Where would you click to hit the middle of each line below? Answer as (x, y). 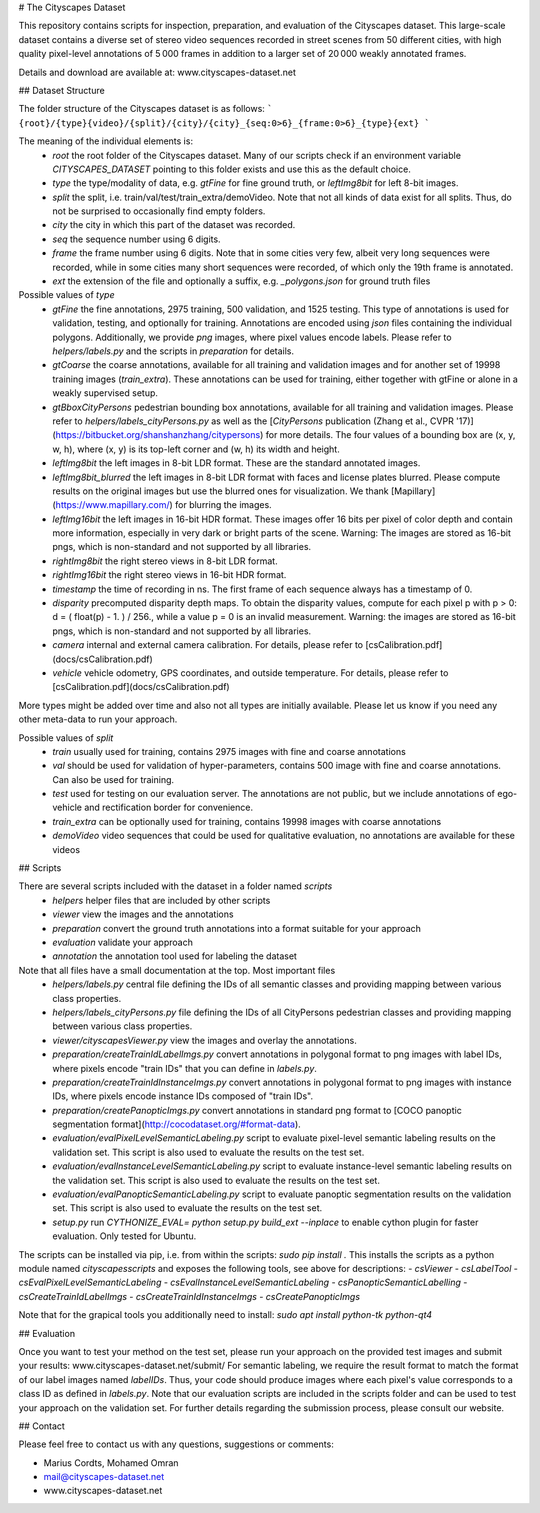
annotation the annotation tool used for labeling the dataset (174, 956)
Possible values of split (66, 737)
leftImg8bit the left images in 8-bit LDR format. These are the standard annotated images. (236, 463)
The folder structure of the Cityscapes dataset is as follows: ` (145, 109)
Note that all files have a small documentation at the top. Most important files (177, 970)
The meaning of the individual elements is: (106, 141)
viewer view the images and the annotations (143, 914)
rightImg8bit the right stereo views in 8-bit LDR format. (165, 561)
